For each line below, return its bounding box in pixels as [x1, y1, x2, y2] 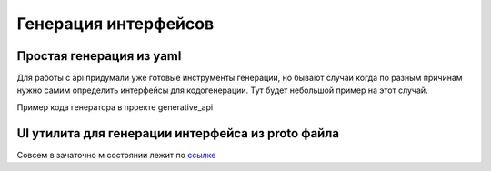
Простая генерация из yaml [16, 48, 182, 64]
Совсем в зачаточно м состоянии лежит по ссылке [16, 149, 216, 160]
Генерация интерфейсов [16, 14, 215, 34]
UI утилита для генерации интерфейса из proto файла [16, 126, 340, 141]
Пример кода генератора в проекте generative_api [16, 101, 214, 113]
